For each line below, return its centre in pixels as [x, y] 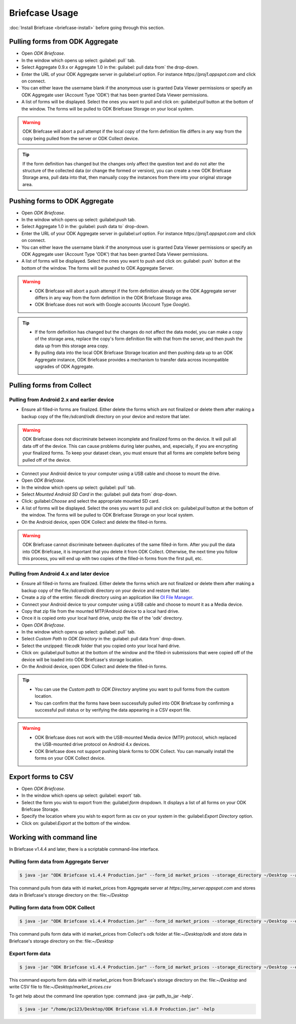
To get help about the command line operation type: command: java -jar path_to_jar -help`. [101, 996]
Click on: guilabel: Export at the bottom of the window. [76, 823]
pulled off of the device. [47, 460]
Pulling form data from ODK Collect [52, 907]
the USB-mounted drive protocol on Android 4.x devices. [92, 744]
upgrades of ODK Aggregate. [64, 367]
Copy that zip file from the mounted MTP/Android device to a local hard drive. [100, 611]
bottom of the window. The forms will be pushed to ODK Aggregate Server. [98, 268]
